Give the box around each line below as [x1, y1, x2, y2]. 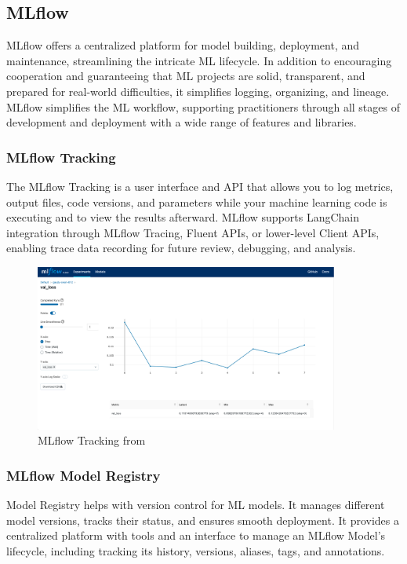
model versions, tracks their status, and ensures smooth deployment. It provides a [6, 511, 399, 528]
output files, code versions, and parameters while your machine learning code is [6, 193, 387, 210]
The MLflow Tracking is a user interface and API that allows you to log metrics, [6, 178, 394, 194]
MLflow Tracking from [38, 432, 146, 449]
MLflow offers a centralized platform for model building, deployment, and [6, 37, 360, 53]
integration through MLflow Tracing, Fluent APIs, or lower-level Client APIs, [6, 224, 380, 240]
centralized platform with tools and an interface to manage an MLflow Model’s [6, 527, 386, 544]
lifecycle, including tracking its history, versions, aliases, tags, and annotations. [6, 542, 385, 559]
